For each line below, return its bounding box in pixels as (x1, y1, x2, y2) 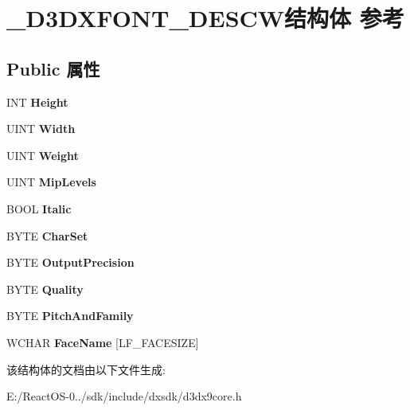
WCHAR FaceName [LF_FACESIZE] (6, 334, 199, 350)
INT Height (6, 93, 68, 110)
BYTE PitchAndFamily (6, 307, 134, 324)
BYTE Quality (6, 280, 84, 297)
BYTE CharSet (6, 227, 88, 244)
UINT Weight (6, 146, 79, 163)
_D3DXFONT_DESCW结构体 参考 (6, 2, 404, 34)
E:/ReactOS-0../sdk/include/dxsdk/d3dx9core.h (6, 388, 242, 404)
